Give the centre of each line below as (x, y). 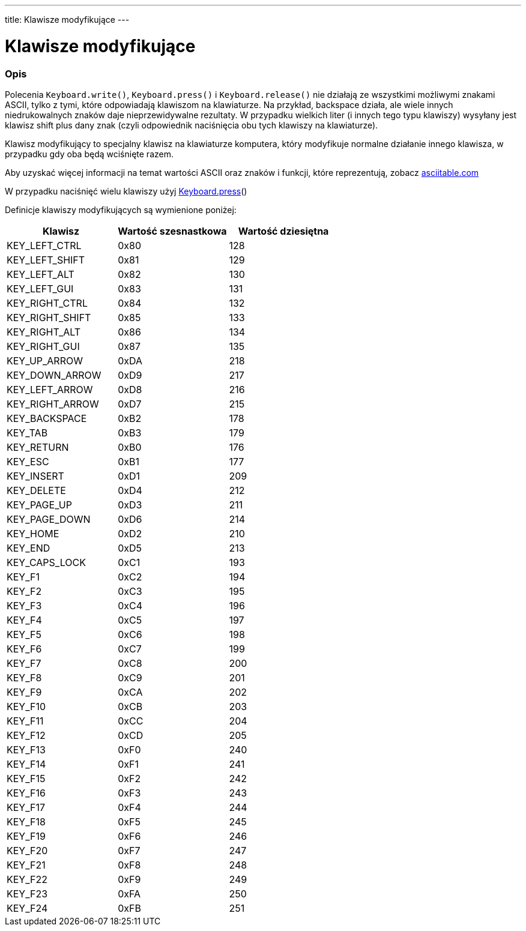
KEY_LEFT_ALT (41, 274)
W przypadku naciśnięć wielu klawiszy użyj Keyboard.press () (126, 191)
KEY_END (29, 548)
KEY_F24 (27, 908)
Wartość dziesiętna (283, 231)
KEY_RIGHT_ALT (44, 332)
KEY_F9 (24, 692)
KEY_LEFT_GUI (40, 288)
